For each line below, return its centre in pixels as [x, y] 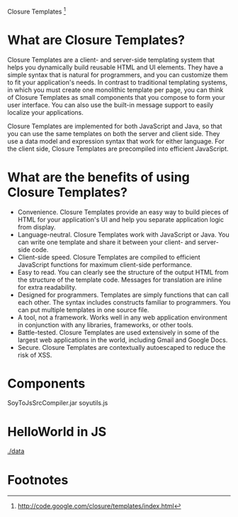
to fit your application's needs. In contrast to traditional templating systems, [118, 82]
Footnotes [38, 480]
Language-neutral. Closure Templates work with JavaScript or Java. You [123, 234]
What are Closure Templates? [96, 40]
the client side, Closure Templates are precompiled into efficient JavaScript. [118, 149]
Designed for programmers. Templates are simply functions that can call [123, 295]
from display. [36, 227]
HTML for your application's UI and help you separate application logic [121, 220]
